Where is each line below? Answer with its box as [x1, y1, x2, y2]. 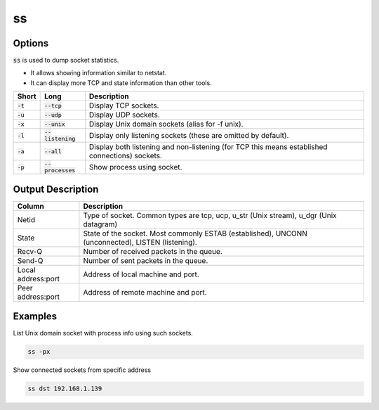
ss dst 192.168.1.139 [27, 385, 102, 393]
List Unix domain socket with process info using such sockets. [13, 329, 193, 338]
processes [44, 167, 76, 174]
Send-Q [17, 255, 44, 265]
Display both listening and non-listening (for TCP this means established [88, 142, 328, 152]
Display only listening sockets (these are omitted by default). [88, 131, 289, 141]
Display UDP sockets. [88, 110, 161, 120]
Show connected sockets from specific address [13, 366, 151, 374]
